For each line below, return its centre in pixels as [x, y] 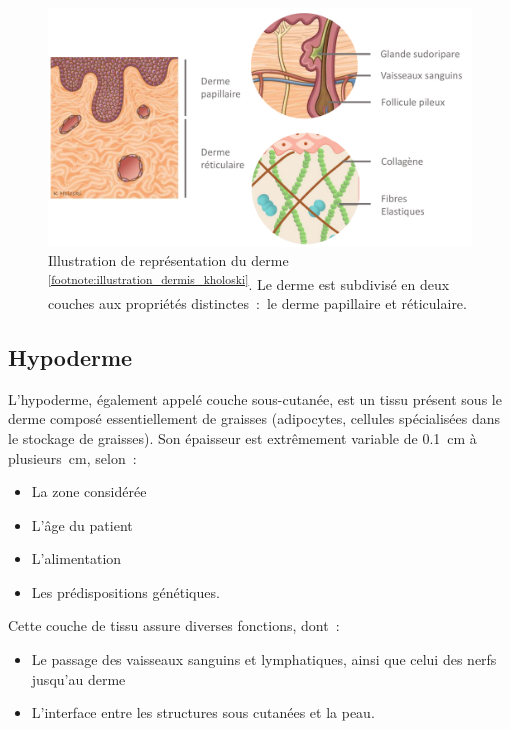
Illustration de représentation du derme [168, 260]
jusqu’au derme [78, 678]
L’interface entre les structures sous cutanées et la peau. [203, 712]
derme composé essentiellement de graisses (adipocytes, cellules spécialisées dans [254, 418]
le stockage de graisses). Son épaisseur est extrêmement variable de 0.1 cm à [242, 437]
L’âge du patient [82, 524]
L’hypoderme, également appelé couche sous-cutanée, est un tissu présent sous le [255, 398]
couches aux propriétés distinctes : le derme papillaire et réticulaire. [257, 302]
